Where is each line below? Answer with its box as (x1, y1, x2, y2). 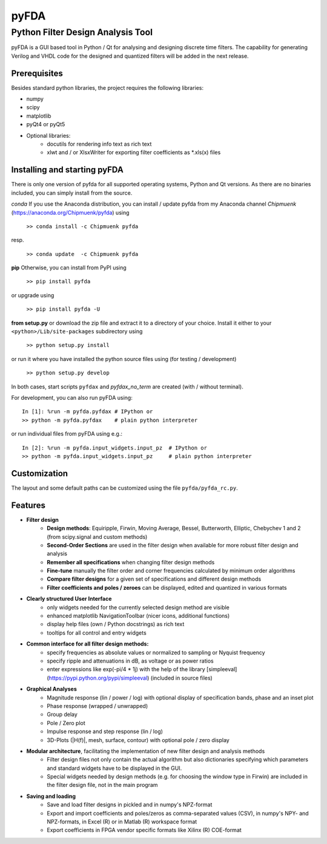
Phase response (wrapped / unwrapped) (47, 702, 148, 709)
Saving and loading (26, 792, 76, 800)
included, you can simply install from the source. (11, 189, 133, 197)
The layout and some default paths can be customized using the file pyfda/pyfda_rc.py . (11, 484, 239, 491)
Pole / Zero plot (47, 719, 86, 726)
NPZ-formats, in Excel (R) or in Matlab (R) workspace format (47, 818, 197, 825)
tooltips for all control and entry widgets (47, 629, 147, 636)
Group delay (47, 711, 78, 718)
